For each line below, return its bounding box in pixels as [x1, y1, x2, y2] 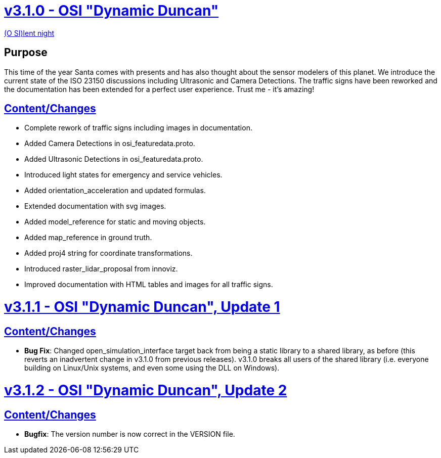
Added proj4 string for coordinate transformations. [24, 249, 193, 258]
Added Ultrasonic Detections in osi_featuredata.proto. [24, 155, 203, 164]
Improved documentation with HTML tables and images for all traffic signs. [24, 280, 273, 289]
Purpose [4, 46, 48, 59]
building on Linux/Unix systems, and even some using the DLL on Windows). [24, 363, 280, 373]
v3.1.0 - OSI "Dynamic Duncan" [4, 2, 219, 19]
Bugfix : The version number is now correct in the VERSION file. [24, 430, 235, 439]
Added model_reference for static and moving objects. [24, 217, 206, 226]
